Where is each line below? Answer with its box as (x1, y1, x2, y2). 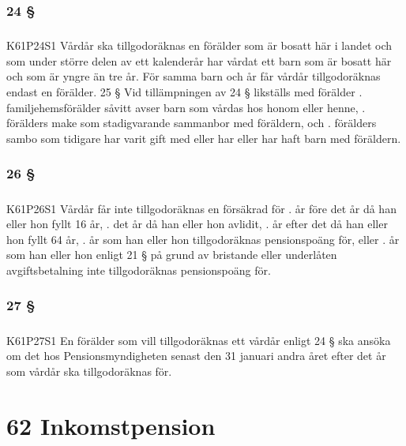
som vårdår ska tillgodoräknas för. (6, 362, 172, 379)
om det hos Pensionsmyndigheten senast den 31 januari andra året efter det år (6, 347, 386, 364)
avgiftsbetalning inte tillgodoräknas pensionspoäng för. (6, 261, 271, 278)
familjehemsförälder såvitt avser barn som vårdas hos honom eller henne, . (6, 99, 366, 115)
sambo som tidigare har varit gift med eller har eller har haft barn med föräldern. (6, 129, 401, 146)
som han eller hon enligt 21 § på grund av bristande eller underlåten (6, 246, 337, 263)
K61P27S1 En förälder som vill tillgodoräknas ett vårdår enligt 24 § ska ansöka (6, 332, 391, 348)
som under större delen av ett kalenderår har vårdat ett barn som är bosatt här (6, 52, 392, 69)
